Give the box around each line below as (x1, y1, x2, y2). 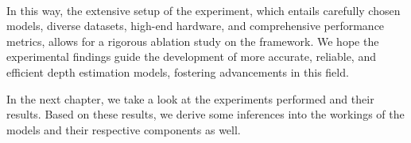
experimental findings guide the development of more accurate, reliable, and (6, 48, 376, 65)
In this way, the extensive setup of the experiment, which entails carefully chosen (6, 2, 401, 18)
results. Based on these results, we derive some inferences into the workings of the (6, 106, 405, 122)
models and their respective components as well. (6, 121, 241, 137)
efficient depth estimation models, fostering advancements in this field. (6, 63, 349, 80)
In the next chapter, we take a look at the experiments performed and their (6, 90, 374, 107)
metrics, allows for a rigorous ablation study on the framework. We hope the (6, 32, 379, 49)
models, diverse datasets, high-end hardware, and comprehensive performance (6, 17, 385, 34)
